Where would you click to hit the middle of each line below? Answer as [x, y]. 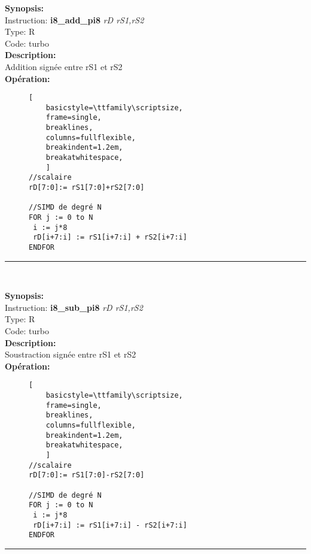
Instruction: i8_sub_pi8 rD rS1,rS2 [74, 307]
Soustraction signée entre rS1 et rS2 [71, 354]
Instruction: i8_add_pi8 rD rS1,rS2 [74, 19]
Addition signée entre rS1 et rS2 [64, 66]
